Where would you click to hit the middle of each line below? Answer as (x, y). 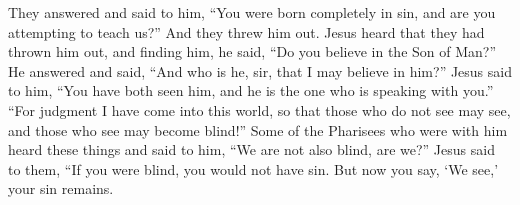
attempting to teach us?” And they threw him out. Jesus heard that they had (246, 31)
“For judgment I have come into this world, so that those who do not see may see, (259, 109)
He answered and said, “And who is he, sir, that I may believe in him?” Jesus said (260, 70)
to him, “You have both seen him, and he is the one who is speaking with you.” (251, 90)
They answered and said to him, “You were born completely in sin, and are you (252, 12)
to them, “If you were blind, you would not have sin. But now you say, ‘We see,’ (253, 168)
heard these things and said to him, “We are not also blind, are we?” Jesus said (251, 149)
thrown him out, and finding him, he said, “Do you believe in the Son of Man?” (252, 51)
